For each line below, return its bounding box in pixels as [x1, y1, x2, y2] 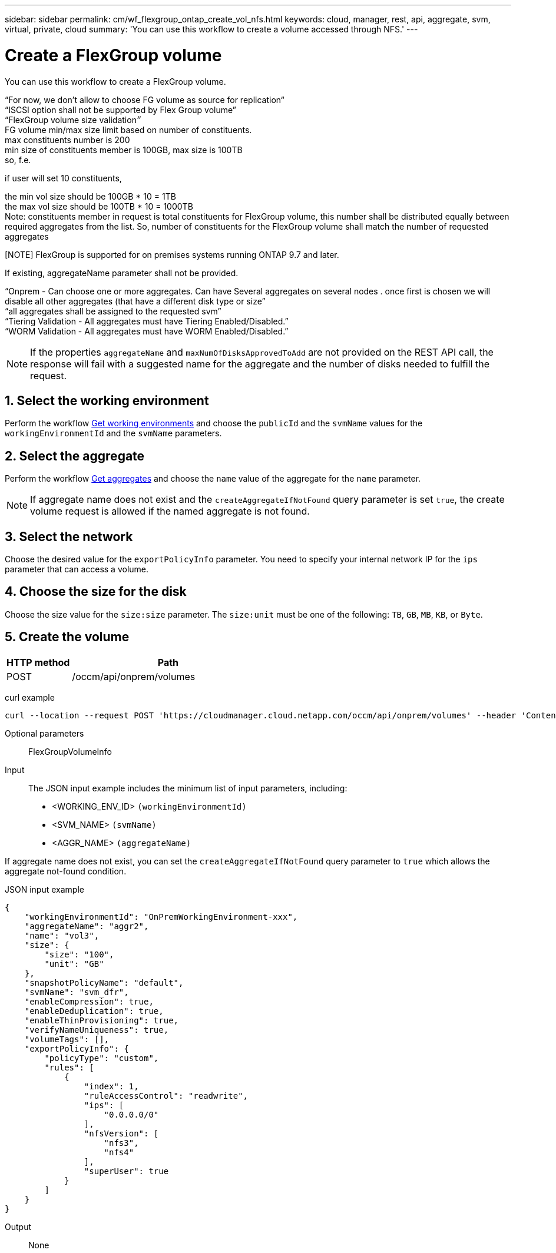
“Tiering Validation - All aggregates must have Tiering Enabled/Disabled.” [5, 316, 289, 326]
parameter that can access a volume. [5, 564, 149, 575]
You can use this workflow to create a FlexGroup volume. [5, 76, 226, 87]
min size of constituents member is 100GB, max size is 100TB [5, 144, 243, 155]
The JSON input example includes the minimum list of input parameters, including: [28, 783, 347, 793]
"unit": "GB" [44, 959, 104, 969]
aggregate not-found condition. [5, 866, 127, 876]
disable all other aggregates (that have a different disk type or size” [5, 296, 266, 306]
